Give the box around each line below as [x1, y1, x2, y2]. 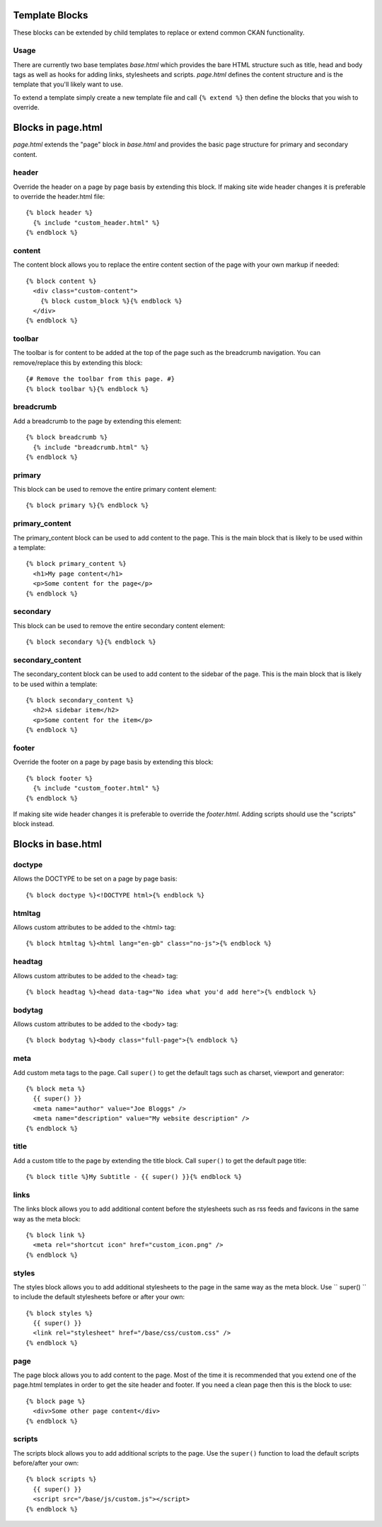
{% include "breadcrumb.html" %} [33, 443, 149, 451]
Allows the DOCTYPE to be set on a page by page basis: [13, 874, 178, 883]
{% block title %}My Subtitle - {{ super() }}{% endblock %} [25, 1173, 242, 1181]
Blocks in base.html [13, 838, 103, 850]
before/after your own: [13, 1459, 79, 1468]
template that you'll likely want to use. [13, 80, 123, 88]
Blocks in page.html [13, 122, 103, 134]
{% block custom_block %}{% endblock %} [40, 297, 183, 305]
